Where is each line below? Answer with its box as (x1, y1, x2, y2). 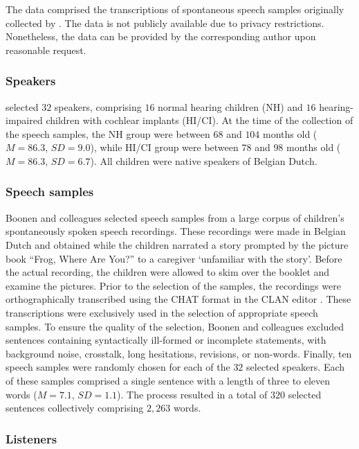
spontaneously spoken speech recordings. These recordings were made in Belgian (6, 224, 346, 238)
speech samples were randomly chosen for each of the (6, 360, 230, 374)
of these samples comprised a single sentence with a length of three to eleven (6, 373, 331, 387)
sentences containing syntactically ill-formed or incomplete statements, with (6, 333, 326, 347)
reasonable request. (6, 42, 86, 57)
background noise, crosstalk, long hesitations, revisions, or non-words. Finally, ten (6, 346, 352, 360)
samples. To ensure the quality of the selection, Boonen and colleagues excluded (6, 319, 344, 333)
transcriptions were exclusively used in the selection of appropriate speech (6, 305, 318, 319)
